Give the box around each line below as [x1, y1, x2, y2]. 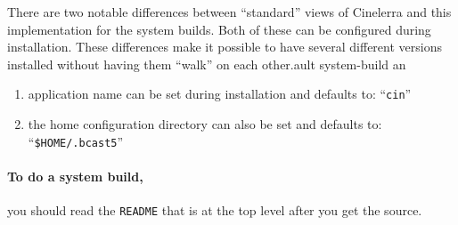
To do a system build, [7, 166, 143, 185]
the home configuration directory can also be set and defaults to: [28, 115, 382, 133]
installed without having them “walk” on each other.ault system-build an [7, 54, 406, 73]
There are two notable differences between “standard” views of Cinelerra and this [7, 3, 452, 20]
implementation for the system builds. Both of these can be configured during [7, 20, 431, 38]
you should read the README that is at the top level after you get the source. [7, 201, 422, 220]
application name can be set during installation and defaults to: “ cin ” [28, 84, 412, 103]
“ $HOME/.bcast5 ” [28, 132, 124, 150]
